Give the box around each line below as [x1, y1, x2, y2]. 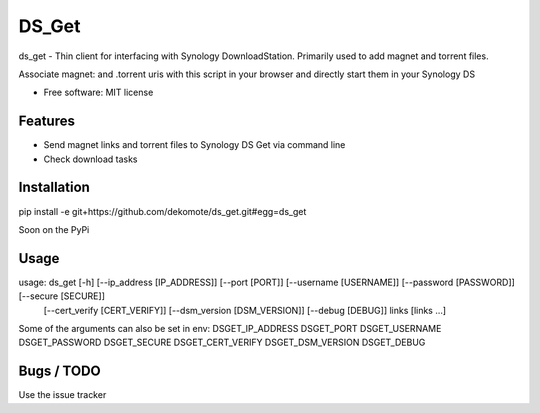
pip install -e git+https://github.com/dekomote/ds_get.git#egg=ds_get [18, 205, 307, 217]
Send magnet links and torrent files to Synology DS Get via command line [43, 139, 346, 151]
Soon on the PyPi [18, 223, 90, 235]
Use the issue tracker [18, 389, 107, 401]
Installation [18, 179, 90, 196]
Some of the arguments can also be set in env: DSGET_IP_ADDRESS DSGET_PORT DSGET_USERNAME [18, 323, 442, 334]
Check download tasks [43, 153, 138, 165]
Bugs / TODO [18, 363, 101, 380]
